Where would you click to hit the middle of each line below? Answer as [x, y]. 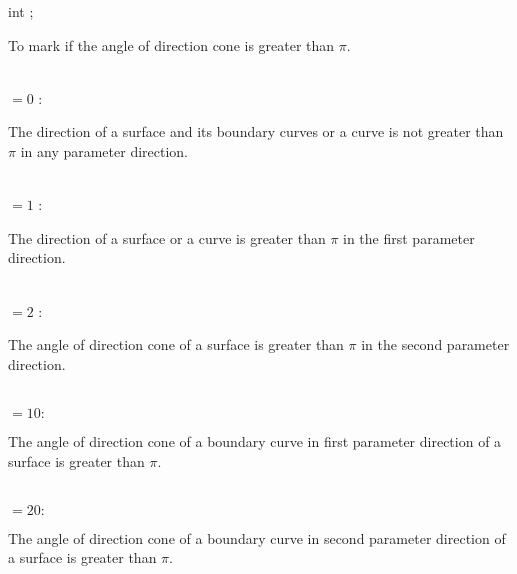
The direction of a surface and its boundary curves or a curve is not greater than [256, 131]
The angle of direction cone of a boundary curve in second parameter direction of [257, 537]
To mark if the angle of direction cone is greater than [171, 44]
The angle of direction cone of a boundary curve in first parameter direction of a [255, 440]
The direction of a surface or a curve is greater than [167, 237]
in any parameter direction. [104, 150]
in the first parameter [409, 237]
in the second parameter [435, 344]
